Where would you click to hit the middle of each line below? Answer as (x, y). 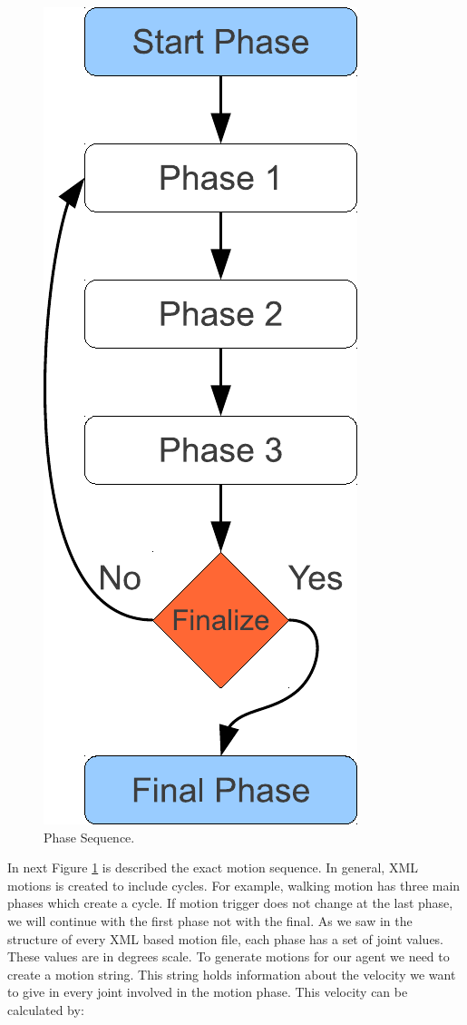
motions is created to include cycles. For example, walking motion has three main (234, 885)
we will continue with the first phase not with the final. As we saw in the (210, 920)
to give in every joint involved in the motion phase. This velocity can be (208, 992)
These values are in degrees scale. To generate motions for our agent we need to (229, 956)
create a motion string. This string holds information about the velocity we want (232, 974)
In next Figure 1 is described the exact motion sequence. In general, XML (213, 867)
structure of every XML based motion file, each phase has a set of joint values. (226, 938)
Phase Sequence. (89, 837)
